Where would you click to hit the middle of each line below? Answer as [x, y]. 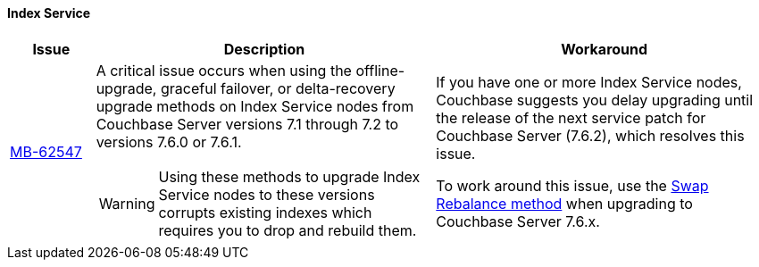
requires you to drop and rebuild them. [288, 230]
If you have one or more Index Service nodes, [589, 82]
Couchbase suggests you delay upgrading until [595, 100]
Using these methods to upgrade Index [289, 176]
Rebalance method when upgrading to [564, 203]
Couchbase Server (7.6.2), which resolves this [590, 135]
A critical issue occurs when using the [224, 70]
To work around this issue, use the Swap [572, 185]
